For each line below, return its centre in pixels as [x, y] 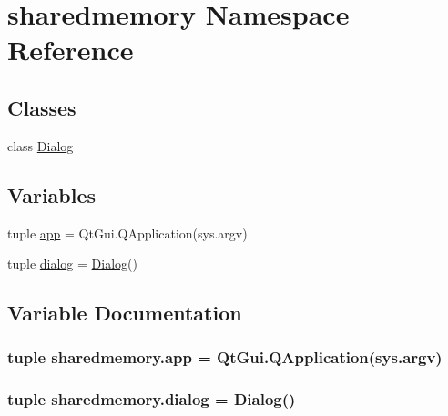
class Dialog [41, 145]
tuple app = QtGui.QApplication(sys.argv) [127, 233]
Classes [42, 107]
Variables [52, 194]
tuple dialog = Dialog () [72, 264]
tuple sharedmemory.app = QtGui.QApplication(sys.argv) [225, 357]
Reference [71, 50]
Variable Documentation [125, 313]
